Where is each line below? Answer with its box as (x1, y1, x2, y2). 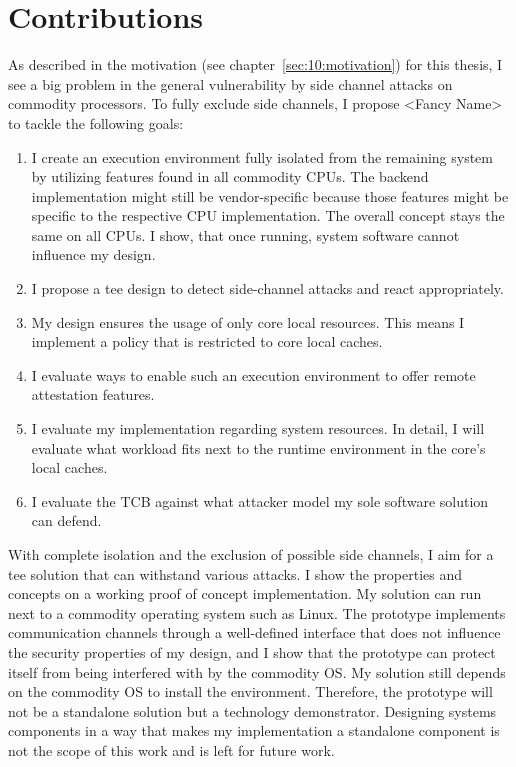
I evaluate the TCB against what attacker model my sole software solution (31, 490, 489, 511)
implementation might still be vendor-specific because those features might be (31, 185, 509, 206)
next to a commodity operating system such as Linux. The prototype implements (8, 602, 506, 623)
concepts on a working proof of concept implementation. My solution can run (8, 583, 482, 604)
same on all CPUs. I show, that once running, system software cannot (31, 224, 460, 245)
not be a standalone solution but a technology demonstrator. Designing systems (8, 700, 497, 721)
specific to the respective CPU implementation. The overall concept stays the (31, 205, 505, 226)
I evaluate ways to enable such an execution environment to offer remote (31, 364, 476, 385)
